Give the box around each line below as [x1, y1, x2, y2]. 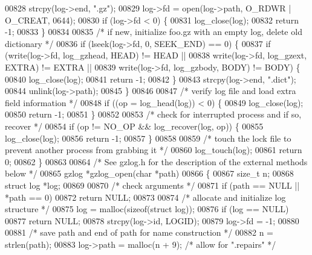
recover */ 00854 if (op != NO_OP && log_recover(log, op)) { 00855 [5, 119, 264, 132]
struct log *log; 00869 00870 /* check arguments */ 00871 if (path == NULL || [5, 178, 300, 191]
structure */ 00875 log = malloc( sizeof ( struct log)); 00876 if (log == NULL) [5, 203, 289, 215]
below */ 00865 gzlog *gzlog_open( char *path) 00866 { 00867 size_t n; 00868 [5, 167, 294, 180]
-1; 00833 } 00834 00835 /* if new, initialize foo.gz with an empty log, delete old [5, 25, 302, 38]
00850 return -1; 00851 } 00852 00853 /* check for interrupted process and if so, [5, 108, 302, 121]
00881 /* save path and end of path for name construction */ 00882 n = [5, 226, 273, 239]
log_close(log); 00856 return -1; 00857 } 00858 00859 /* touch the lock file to [5, 131, 291, 144]
